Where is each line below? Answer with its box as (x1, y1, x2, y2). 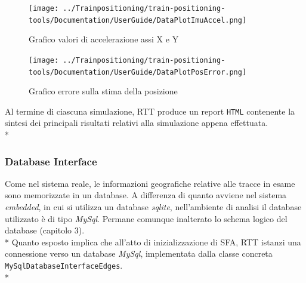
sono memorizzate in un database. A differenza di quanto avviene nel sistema (5, 189, 287, 201)
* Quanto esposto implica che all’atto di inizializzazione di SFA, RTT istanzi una (5, 235, 301, 248)
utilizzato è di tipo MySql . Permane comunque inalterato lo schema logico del (5, 212, 288, 224)
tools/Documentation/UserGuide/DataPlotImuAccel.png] (29, 16, 247, 24)
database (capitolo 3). (5, 224, 85, 236)
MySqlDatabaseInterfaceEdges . (5, 259, 123, 272)
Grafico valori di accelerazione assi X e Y (29, 33, 179, 45)
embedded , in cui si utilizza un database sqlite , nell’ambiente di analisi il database (5, 201, 302, 213)
